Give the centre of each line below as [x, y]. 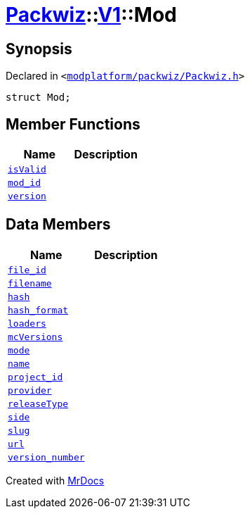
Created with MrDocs [55, 480]
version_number [46, 457]
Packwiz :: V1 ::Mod [91, 15]
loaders [27, 323]
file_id [27, 270]
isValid [27, 170]
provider [30, 390]
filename [30, 283]
